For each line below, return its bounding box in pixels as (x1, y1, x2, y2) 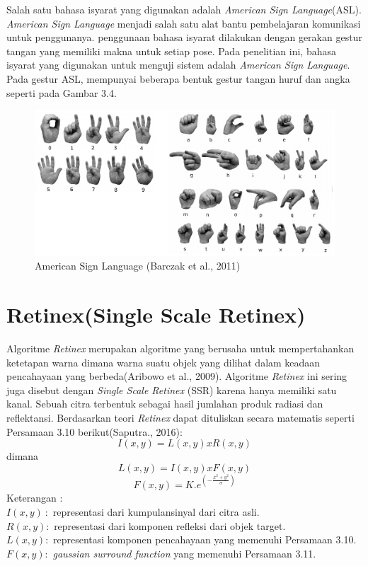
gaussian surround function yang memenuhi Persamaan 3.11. (52, 545, 316, 560)
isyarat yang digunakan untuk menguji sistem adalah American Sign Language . (6, 57, 350, 72)
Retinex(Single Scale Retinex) (6, 300, 306, 329)
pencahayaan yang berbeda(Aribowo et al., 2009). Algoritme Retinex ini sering (6, 369, 347, 383)
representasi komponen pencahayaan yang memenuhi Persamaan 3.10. (53, 532, 357, 547)
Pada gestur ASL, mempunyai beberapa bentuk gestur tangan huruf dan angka (6, 71, 350, 86)
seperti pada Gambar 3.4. (6, 85, 117, 100)
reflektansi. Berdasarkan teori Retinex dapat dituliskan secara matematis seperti (6, 410, 355, 425)
